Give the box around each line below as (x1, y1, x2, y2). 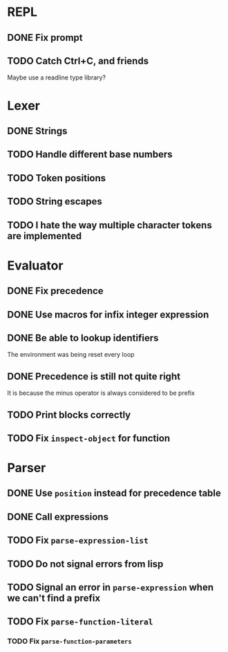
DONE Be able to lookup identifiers (7, 332, 159, 344)
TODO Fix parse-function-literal (7, 616, 153, 628)
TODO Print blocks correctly (7, 409, 131, 420)
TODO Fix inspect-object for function (7, 432, 171, 444)
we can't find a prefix (7, 593, 101, 604)
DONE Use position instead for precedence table (7, 487, 221, 499)
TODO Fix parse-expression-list (7, 534, 149, 546)
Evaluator (7, 257, 64, 273)
